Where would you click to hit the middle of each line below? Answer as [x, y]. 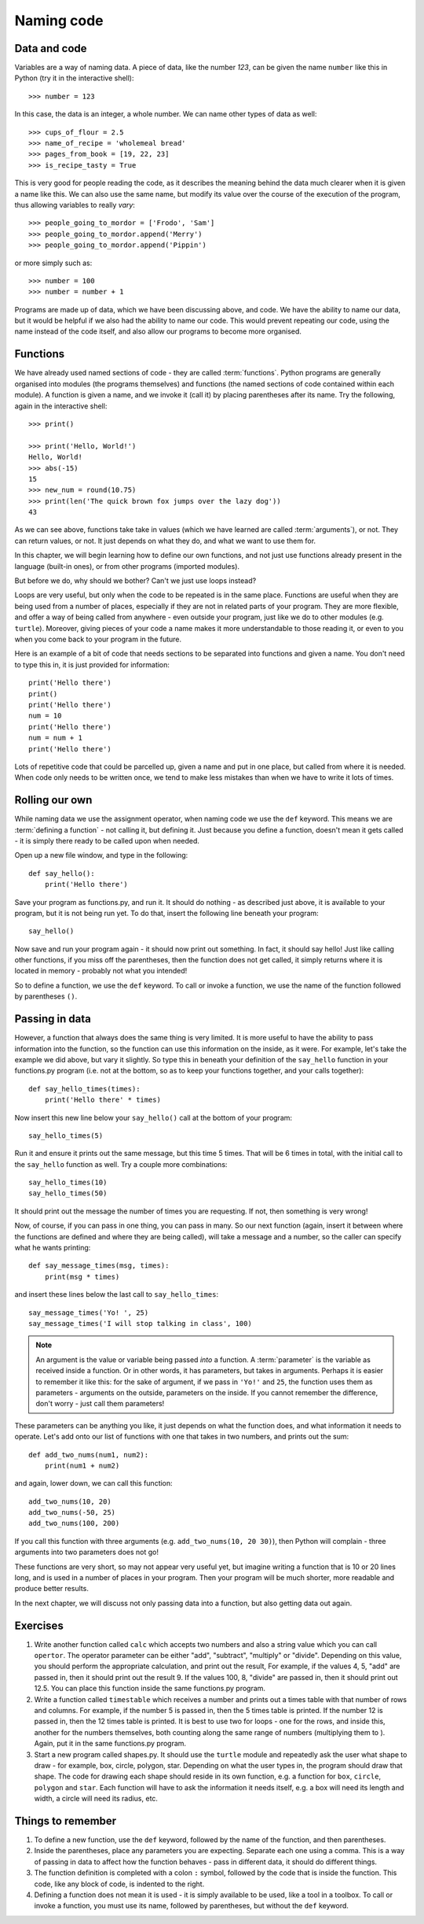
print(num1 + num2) [82, 1465]
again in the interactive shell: [61, 406]
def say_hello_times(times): [84, 1089]
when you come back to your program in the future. [98, 639]
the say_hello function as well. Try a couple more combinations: [121, 1164]
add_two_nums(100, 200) [74, 1523]
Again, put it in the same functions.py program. [110, 1744]
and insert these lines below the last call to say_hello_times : [117, 1294]
